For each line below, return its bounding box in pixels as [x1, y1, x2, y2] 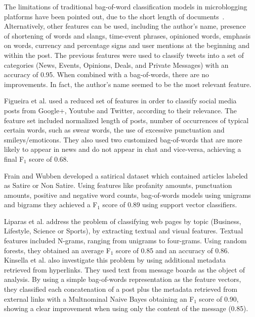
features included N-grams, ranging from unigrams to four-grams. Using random [4, 235, 247, 246]
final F [4, 153, 24, 164]
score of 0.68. [29, 153, 69, 164]
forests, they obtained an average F [4, 245, 111, 255]
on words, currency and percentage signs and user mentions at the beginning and [4, 40, 250, 50]
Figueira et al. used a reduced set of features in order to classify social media [4, 95, 237, 106]
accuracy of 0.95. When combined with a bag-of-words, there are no [4, 69, 209, 80]
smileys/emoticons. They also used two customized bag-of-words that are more [4, 134, 243, 144]
